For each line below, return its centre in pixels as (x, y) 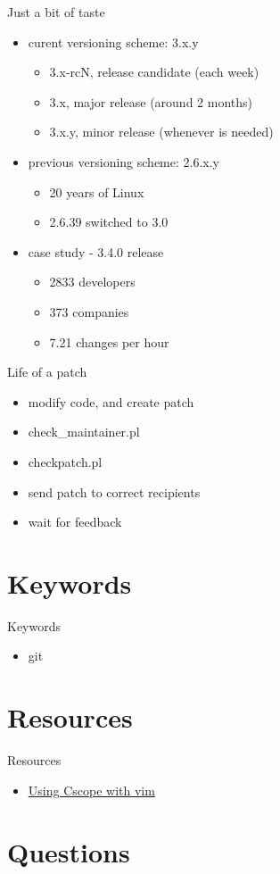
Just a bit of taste (56, 12)
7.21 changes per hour (109, 341)
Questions (69, 851)
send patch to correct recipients (114, 491)
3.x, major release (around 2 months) (151, 101)
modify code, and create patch (111, 401)
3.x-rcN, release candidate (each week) (154, 72)
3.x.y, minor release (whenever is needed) (161, 132)
